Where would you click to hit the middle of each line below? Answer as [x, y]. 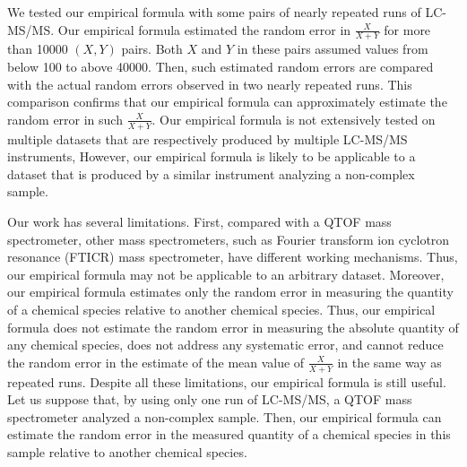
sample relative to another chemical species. [127, 451]
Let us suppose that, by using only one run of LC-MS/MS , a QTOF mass [210, 399]
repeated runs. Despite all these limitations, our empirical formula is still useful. [227, 381]
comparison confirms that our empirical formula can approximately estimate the [227, 102]
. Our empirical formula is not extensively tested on [294, 119]
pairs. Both [152, 49]
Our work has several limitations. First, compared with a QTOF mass [199, 221]
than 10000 [38, 49]
